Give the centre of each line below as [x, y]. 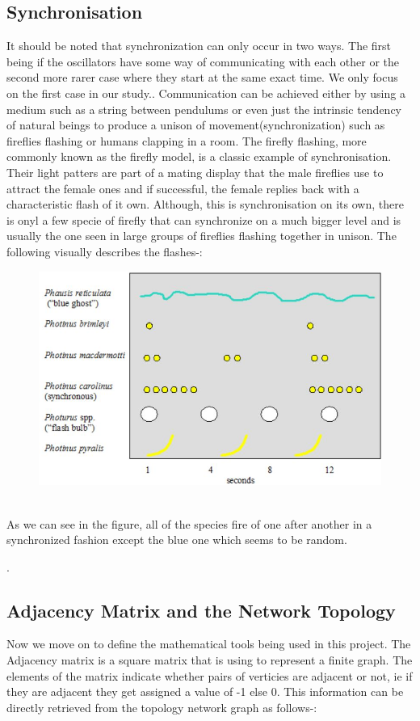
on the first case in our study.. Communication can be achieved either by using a [206, 93]
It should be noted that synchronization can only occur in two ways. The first [199, 46]
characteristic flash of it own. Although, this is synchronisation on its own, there [205, 204]
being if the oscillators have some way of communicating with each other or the [203, 61]
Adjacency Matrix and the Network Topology [201, 610]
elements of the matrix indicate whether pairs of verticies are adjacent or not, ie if [210, 675]
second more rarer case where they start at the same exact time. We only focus [202, 77]
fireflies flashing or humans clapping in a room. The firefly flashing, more [187, 140]
